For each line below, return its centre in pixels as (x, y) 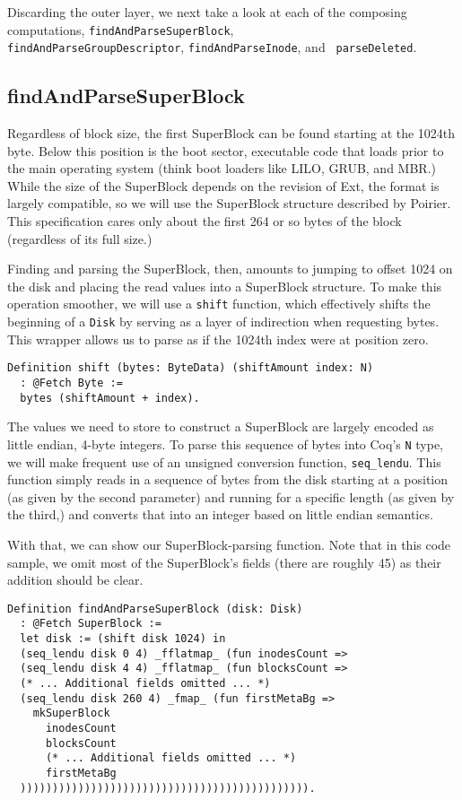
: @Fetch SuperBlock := (91, 624)
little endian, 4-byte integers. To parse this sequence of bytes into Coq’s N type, (226, 443)
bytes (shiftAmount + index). (110, 398)
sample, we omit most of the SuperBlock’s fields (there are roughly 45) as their (224, 562)
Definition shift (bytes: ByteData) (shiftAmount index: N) (191, 368)
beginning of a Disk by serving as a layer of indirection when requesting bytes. (223, 322)
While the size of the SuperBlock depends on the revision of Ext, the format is (223, 185)
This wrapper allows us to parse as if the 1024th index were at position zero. (218, 339)
